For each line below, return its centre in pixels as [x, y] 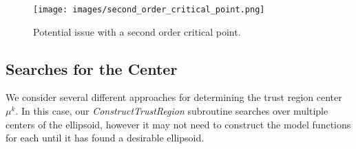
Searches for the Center [92, 68]
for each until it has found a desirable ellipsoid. [105, 138]
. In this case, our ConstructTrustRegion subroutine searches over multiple [172, 111]
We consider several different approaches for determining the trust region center [174, 97]
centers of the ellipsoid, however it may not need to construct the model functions [178, 124]
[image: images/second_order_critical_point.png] [149, 10]
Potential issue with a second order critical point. [137, 31]
